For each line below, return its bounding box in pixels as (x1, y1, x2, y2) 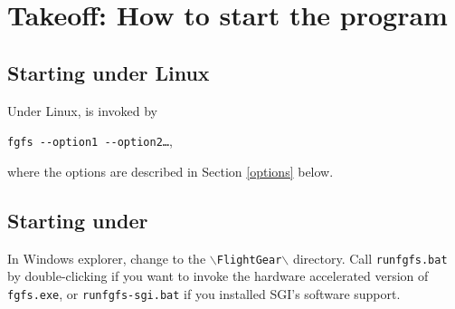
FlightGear (216, 253, 282, 266)
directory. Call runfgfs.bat (292, 248, 448, 267)
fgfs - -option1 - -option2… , (7, 131, 173, 150)
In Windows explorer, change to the (7, 248, 206, 267)
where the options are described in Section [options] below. (7, 161, 334, 180)
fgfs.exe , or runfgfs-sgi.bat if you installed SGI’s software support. (7, 284, 401, 303)
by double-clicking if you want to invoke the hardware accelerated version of (7, 266, 429, 285)
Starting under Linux (7, 58, 210, 86)
